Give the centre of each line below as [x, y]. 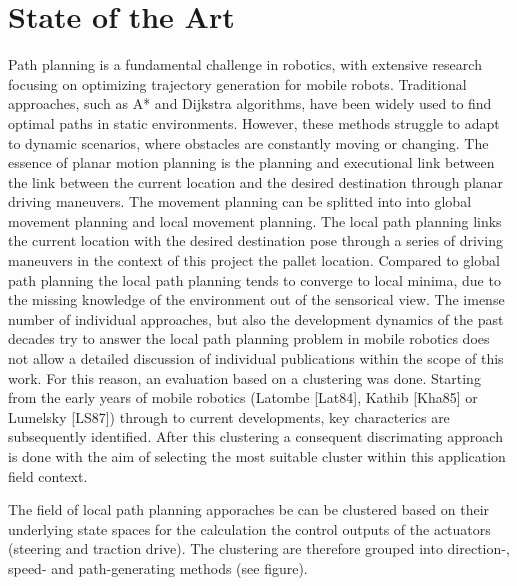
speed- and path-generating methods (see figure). [158, 567]
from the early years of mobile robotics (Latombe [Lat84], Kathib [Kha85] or [243, 397]
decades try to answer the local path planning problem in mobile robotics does [249, 338]
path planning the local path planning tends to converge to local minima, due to [254, 279]
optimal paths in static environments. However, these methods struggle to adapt [254, 122]
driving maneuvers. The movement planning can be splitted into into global [240, 201]
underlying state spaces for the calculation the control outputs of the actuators [249, 528]
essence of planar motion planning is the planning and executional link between [251, 162]
